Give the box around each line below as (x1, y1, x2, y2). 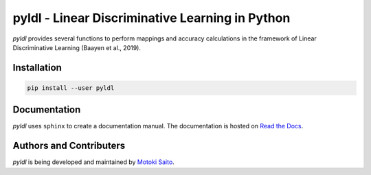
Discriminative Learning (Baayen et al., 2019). (12, 43, 141, 51)
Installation (12, 62, 62, 73)
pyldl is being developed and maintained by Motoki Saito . (12, 158, 175, 166)
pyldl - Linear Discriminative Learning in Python (12, 10, 291, 25)
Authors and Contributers (12, 140, 126, 152)
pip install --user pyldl (27, 84, 115, 92)
